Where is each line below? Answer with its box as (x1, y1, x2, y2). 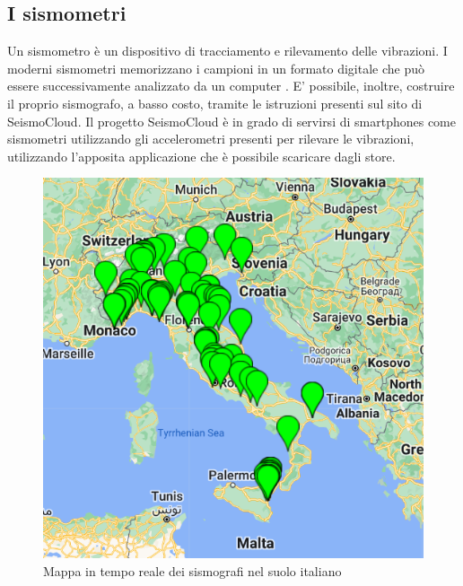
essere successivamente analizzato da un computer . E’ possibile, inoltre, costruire (7, 76, 455, 95)
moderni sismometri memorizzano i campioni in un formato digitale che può (7, 58, 425, 77)
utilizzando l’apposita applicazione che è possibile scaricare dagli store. (7, 146, 396, 165)
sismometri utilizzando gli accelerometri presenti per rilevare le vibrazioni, (7, 129, 415, 148)
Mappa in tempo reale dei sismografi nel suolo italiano (43, 561, 342, 580)
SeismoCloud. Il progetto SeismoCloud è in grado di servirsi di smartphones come (7, 111, 456, 130)
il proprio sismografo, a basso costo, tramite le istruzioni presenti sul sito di (7, 93, 423, 112)
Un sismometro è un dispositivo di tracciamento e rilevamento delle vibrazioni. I (7, 41, 448, 60)
